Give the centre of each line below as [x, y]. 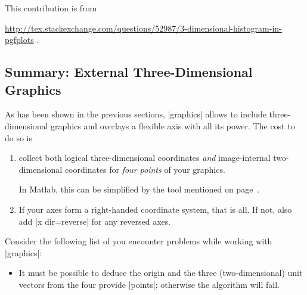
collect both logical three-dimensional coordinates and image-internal [145, 158]
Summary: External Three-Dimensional [129, 72]
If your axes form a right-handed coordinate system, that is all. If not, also [155, 209]
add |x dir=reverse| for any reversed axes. [95, 221]
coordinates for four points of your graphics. [145, 169]
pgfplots [19, 40]
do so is [19, 137]
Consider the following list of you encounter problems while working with [139, 241]
